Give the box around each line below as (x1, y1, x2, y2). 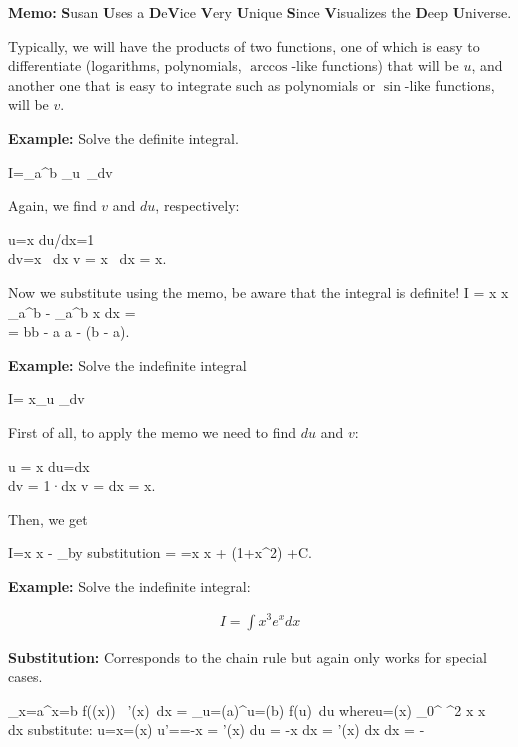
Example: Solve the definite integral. (8, 127, 239, 148)
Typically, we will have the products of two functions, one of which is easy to (8, 35, 480, 56)
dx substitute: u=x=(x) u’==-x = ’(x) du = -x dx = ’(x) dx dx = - (8, 719, 425, 740)
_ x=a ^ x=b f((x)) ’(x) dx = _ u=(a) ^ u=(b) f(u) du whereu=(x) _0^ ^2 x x (8, 699, 486, 720)
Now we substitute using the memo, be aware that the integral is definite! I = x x (8, 281, 509, 302)
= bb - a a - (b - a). (8, 321, 130, 342)
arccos (250, 60, 288, 75)
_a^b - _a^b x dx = (8, 301, 136, 322)
